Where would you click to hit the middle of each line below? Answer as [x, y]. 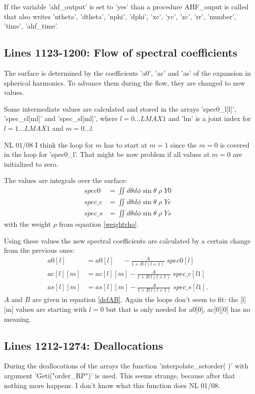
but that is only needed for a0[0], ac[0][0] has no [178, 309]
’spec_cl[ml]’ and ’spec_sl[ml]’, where [61, 118]
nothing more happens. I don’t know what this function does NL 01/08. [112, 385]
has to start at [126, 144]
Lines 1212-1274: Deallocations [84, 345]
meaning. [18, 318]
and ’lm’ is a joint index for [210, 118]
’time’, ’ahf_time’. [31, 26]
